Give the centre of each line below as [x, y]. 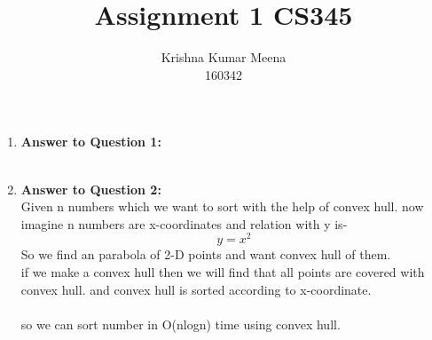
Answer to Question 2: [91, 189]
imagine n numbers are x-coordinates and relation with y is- [184, 223]
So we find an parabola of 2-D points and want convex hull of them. [206, 254]
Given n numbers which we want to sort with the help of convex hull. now [222, 206]
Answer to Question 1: [91, 142]
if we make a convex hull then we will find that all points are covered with [223, 271]
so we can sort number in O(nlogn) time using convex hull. [181, 324]
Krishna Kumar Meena [224, 57]
